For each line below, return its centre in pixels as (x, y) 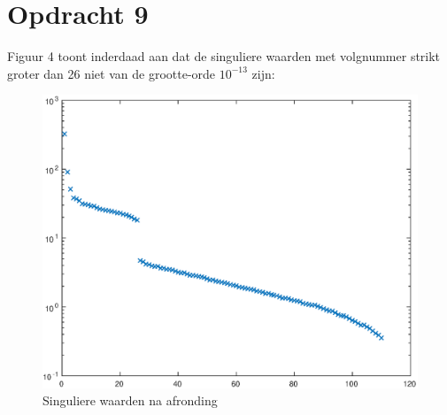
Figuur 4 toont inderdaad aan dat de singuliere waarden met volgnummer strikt (224, 56)
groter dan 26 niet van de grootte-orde (112, 73)
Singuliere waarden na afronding (130, 400)
